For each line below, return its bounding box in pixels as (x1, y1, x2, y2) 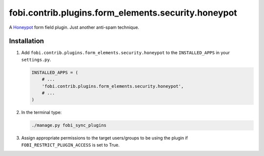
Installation (9, 37, 44, 45)
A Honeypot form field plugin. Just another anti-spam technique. (9, 24, 139, 30)
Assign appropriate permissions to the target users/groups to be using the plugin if (21, 135, 188, 141)
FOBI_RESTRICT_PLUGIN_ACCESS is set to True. (21, 142, 120, 148)
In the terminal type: (21, 110, 62, 116)
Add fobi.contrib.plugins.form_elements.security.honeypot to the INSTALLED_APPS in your (21, 50, 230, 56)
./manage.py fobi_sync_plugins (31, 122, 107, 128)
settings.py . (21, 57, 51, 62)
